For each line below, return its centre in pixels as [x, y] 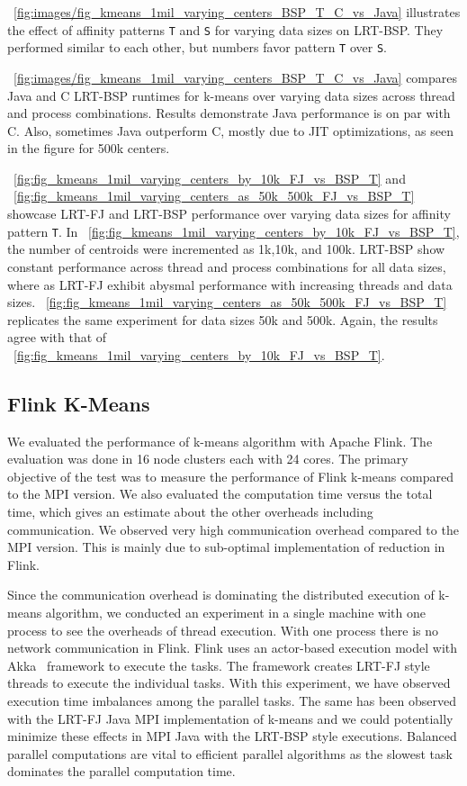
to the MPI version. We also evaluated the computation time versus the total [220, 494]
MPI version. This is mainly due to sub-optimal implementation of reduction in [226, 547]
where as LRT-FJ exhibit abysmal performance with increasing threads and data [230, 284]
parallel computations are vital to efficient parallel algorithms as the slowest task [230, 753]
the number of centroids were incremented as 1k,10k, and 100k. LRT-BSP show [226, 249]
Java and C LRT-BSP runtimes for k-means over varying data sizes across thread [231, 95]
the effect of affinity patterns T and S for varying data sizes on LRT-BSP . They [225, 29]
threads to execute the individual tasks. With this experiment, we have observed [229, 683]
